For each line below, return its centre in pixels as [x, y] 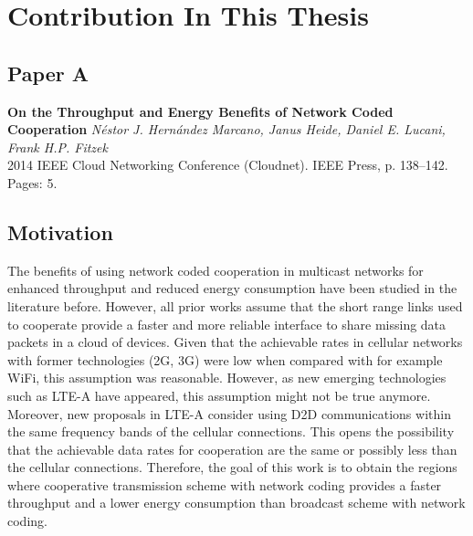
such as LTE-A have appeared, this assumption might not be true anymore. [219, 395]
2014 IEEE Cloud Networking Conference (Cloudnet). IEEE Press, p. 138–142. [228, 165]
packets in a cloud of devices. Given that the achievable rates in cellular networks [235, 342]
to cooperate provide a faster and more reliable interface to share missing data [227, 324]
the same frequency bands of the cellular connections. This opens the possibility [231, 431]
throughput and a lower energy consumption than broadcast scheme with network [236, 503]
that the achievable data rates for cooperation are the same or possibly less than [232, 449]
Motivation [60, 231]
